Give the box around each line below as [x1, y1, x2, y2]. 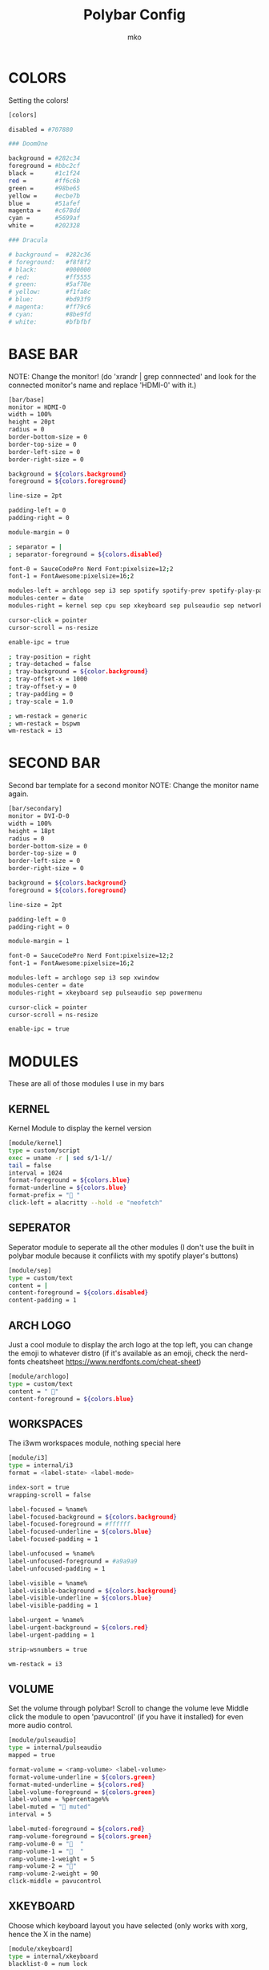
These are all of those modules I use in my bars [8, 1079, 165, 1089]
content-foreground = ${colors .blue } [8, 1395, 134, 1403]
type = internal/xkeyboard [8, 1952, 98, 1960]
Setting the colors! [8, 95, 70, 105]
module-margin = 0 [8, 528, 70, 536]
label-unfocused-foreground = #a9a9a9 [8, 1557, 138, 1565]
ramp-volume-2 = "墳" [8, 1862, 78, 1870]
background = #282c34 [8, 154, 81, 162]
